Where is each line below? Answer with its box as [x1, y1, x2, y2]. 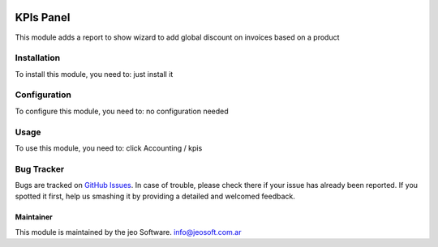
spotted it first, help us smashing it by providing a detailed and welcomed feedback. [15, 191, 295, 202]
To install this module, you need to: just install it [15, 69, 174, 79]
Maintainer [15, 212, 53, 222]
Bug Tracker [15, 163, 65, 174]
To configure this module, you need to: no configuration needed [15, 106, 229, 116]
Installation [15, 53, 61, 64]
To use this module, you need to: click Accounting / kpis [15, 143, 203, 153]
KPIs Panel [15, 11, 71, 24]
